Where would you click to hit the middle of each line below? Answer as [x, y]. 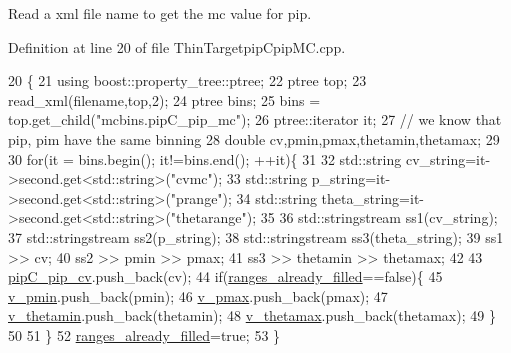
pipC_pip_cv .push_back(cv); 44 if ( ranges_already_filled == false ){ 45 [225, 276]
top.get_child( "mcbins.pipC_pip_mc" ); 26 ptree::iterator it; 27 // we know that [255, 119]
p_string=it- [351, 178]
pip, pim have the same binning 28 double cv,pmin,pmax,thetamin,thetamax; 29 [254, 138]
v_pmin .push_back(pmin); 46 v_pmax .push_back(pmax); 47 [198, 295]
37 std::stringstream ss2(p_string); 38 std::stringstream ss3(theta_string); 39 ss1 [256, 236]
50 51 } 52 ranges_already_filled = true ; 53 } [144, 334]
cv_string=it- [448, 158]
